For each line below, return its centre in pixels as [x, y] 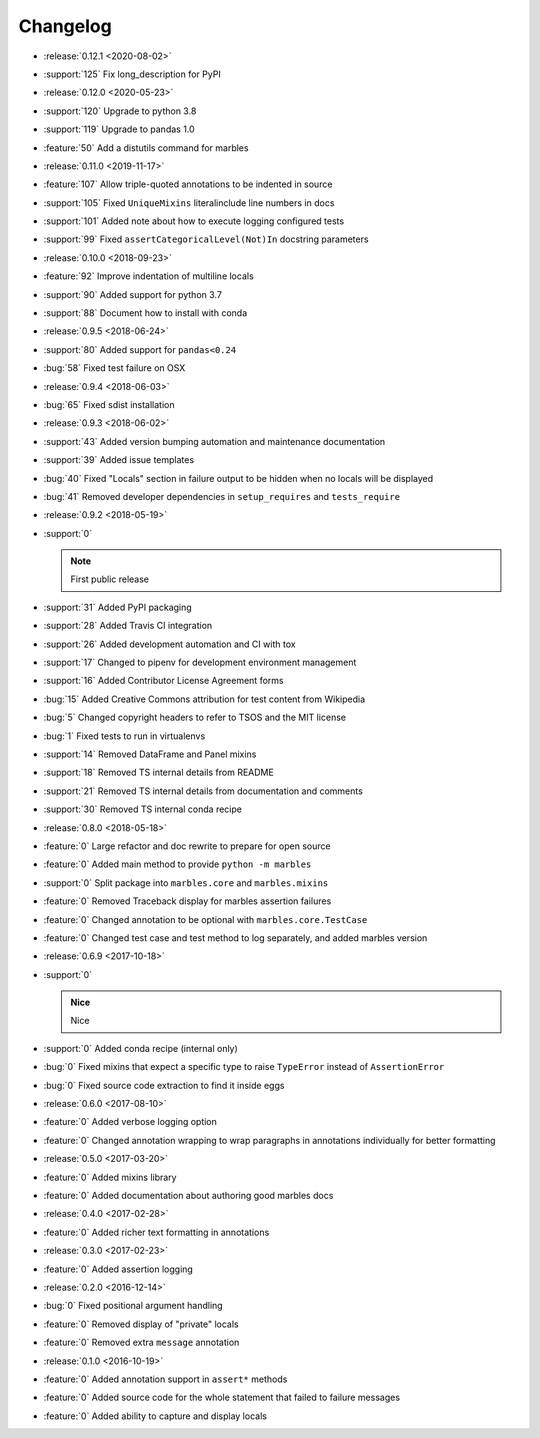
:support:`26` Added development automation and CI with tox [169, 644]
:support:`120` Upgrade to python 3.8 [120, 111]
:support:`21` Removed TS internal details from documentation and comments [203, 791]
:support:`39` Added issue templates [119, 460]
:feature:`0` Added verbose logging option [130, 1122]
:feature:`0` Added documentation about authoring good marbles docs [188, 1195]
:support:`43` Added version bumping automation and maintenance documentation [214, 441]
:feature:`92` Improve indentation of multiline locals [148, 276]
